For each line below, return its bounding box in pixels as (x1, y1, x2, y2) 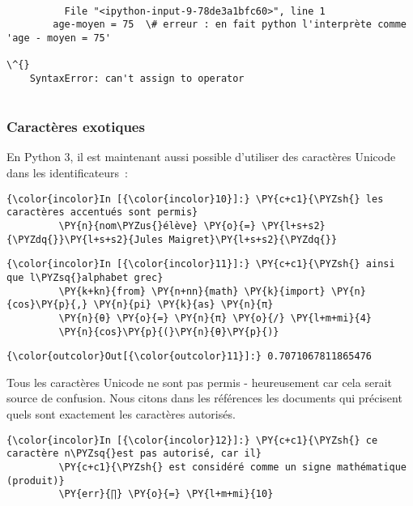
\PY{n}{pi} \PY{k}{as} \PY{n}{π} (93, 299, 274, 311)
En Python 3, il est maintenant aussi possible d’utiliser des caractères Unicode (6, 148, 396, 165)
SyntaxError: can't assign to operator (29, 72, 245, 84)
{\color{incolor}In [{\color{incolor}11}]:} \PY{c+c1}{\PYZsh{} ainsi (6, 258, 395, 270)
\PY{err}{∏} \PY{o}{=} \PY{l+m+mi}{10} (58, 488, 274, 500)
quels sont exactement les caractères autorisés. (6, 406, 236, 423)
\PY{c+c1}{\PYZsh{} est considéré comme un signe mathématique (58, 461, 407, 473)
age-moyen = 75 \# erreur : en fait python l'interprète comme (53, 19, 407, 31)
